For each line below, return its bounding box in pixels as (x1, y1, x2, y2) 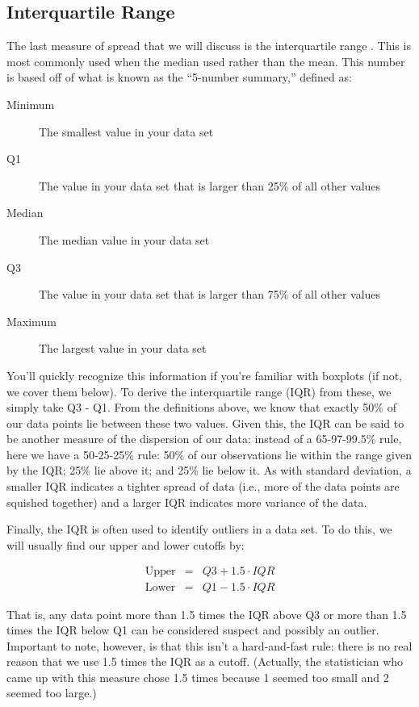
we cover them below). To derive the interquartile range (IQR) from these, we (6, 383, 392, 400)
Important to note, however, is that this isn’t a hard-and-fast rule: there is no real (6, 637, 413, 654)
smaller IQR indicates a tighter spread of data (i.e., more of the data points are (6, 478, 400, 495)
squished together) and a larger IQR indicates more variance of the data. (6, 493, 367, 510)
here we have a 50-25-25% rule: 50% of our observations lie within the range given (6, 446, 412, 462)
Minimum (6, 95, 55, 112)
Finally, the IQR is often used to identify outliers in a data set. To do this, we (6, 521, 392, 538)
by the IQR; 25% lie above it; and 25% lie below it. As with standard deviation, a (6, 462, 412, 479)
